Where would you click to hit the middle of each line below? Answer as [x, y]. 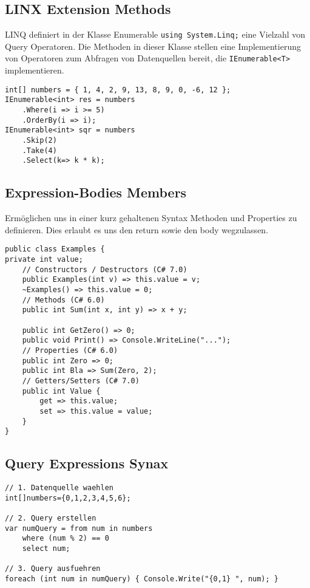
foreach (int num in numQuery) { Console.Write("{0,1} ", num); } [142, 579]
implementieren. [35, 70]
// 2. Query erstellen [51, 518]
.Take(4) [39, 150]
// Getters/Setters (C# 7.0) [81, 381]
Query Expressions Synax [87, 463]
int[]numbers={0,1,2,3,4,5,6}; [68, 498]
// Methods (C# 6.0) [63, 300]
